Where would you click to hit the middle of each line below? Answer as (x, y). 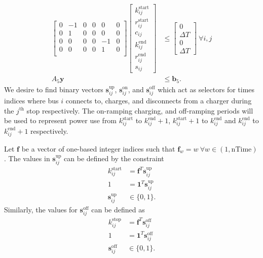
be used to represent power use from (61, 120)
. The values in (27, 158)
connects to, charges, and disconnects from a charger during (159, 100)
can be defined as (118, 209)
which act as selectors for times (206, 89)
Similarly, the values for (41, 209)
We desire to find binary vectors (54, 89)
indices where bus (31, 100)
